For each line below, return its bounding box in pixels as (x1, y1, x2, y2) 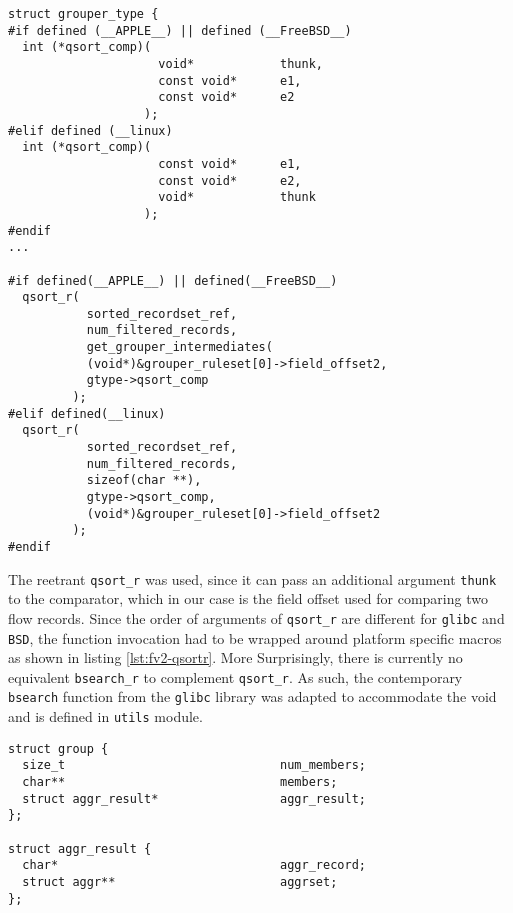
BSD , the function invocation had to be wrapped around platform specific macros (8, 627, 502, 648)
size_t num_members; (22, 758, 366, 773)
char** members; (22, 775, 338, 790)
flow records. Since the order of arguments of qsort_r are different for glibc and (8, 607, 505, 628)
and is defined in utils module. (8, 706, 203, 727)
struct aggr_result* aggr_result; (22, 791, 366, 806)
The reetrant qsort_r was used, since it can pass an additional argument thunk (8, 568, 497, 589)
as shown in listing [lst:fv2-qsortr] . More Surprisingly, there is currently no (8, 647, 463, 668)
